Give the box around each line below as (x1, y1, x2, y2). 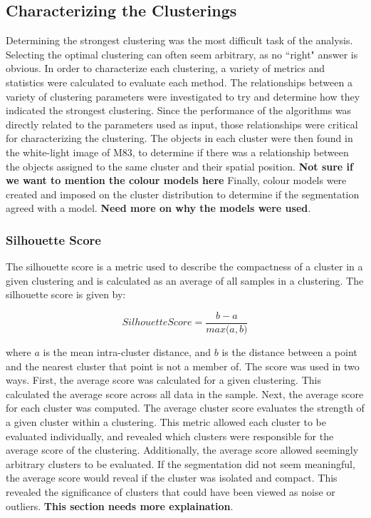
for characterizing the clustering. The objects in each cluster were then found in (6, 131, 353, 146)
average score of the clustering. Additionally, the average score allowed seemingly (6, 442, 359, 457)
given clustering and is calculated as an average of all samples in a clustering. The (6, 273, 364, 288)
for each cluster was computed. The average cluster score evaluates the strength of (6, 400, 365, 415)
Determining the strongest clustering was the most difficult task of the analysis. (6, 33, 353, 48)
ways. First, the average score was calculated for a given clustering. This (6, 372, 321, 387)
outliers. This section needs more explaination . (6, 498, 234, 513)
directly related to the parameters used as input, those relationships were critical (6, 116, 358, 131)
